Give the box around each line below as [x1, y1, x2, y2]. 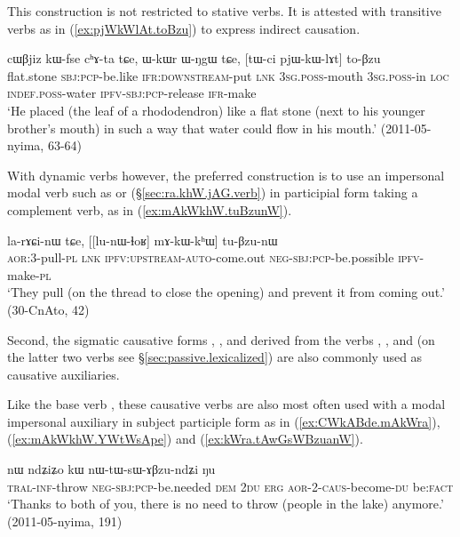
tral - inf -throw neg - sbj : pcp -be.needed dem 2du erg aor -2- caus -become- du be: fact [7, 477, 454, 495]
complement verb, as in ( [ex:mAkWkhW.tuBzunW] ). [7, 200, 292, 219]
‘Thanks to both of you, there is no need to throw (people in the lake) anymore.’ [7, 494, 444, 513]
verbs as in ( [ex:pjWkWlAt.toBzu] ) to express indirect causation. [7, 19, 361, 37]
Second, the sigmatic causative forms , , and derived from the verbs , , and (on [7, 330, 435, 349]
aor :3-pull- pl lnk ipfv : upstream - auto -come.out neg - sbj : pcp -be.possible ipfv [7, 248, 420, 267]
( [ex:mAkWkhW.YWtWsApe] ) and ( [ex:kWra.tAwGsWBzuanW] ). [7, 429, 363, 448]
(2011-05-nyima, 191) [7, 511, 123, 530]
